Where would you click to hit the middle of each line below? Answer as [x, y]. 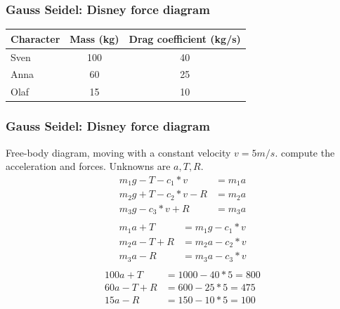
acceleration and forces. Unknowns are [88, 166]
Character [35, 38]
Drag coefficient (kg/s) [185, 38]
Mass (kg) [94, 38]
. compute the [305, 152]
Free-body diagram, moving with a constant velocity [118, 152]
